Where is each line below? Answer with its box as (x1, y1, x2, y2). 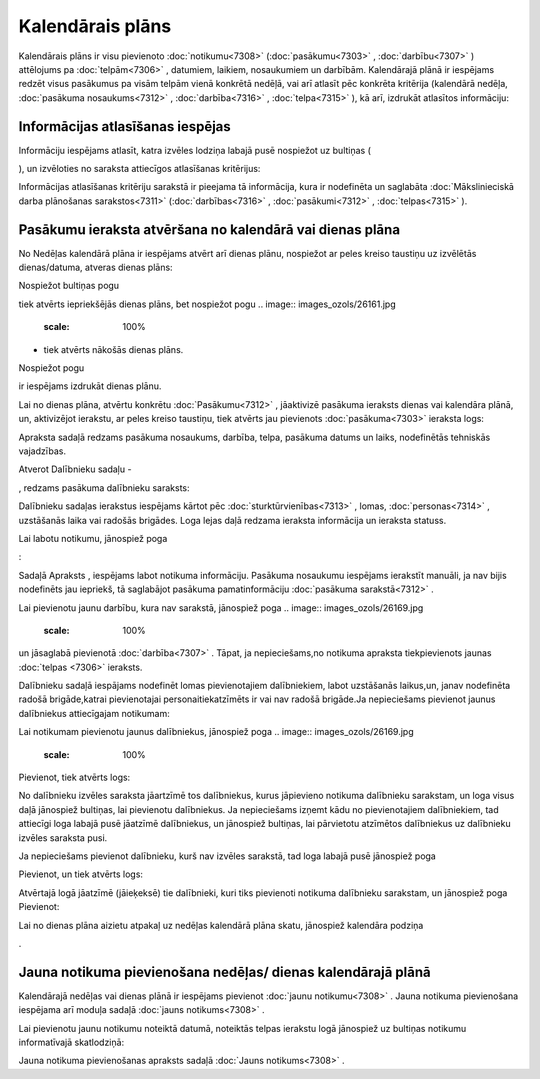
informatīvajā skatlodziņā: (18, 1036, 125, 1049)
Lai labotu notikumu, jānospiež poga (18, 532, 168, 544)
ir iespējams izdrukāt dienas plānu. (18, 380, 162, 392)
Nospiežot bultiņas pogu (18, 280, 120, 292)
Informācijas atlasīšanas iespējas (18, 118, 232, 135)
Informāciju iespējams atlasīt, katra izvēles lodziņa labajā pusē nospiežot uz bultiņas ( (18, 144, 372, 156)
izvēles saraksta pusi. (18, 831, 108, 844)
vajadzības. (18, 445, 67, 457)
